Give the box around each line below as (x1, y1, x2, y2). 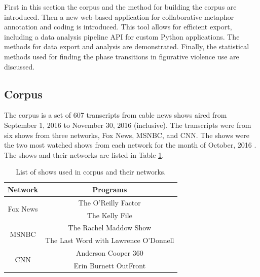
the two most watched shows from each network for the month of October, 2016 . (4, 140, 256, 150)
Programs (92, 184, 127, 194)
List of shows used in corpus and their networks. (16, 166, 166, 177)
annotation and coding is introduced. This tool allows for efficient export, (4, 21, 232, 32)
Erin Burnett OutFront (73, 260, 146, 270)
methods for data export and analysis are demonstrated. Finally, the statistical (4, 41, 249, 52)
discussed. (4, 61, 35, 72)
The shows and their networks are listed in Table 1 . (4, 149, 164, 160)
